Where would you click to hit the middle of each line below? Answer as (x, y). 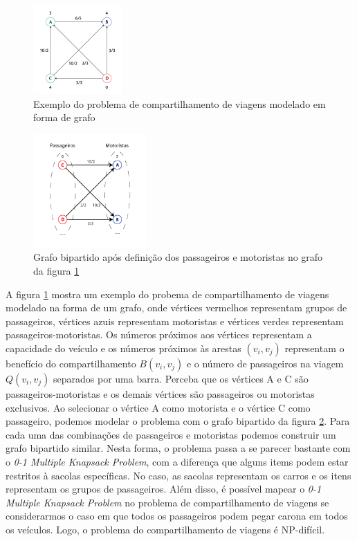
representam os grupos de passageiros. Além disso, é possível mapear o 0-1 (164, 489)
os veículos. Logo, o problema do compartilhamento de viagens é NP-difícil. (165, 529)
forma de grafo (64, 117)
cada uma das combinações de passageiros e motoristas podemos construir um (171, 434)
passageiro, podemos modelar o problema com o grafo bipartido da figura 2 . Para (178, 421)
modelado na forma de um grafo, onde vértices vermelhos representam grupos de (176, 308)
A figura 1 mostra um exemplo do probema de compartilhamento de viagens (167, 294)
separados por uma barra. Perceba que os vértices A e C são (181, 378)
